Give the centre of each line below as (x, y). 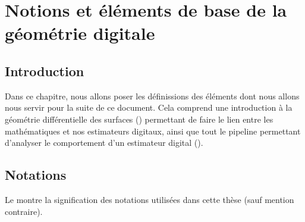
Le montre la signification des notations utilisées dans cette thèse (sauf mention (150, 199)
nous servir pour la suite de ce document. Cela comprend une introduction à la (149, 107)
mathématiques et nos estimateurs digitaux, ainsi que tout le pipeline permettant (153, 131)
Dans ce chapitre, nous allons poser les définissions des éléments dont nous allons (152, 96)
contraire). (24, 211)
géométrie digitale (80, 33)
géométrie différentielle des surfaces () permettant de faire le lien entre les (139, 119)
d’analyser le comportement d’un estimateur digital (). (104, 143)
